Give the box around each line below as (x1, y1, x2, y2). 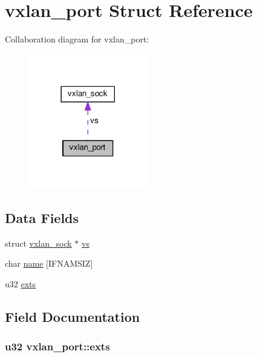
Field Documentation (5, 307, 140, 325)
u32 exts (5, 277, 36, 290)
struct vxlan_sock (5, 236, 72, 249)
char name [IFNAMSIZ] (5, 257, 93, 270)
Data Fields (5, 208, 79, 227)
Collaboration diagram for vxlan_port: (5, 33, 149, 45)
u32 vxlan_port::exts (5, 339, 110, 354)
